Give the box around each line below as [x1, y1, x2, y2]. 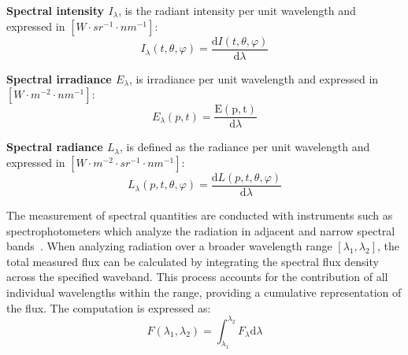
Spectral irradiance [6, 70, 112, 87]
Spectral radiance [6, 139, 103, 155]
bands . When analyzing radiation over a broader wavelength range [6, 238, 332, 254]
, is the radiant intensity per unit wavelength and [118, 2, 356, 18]
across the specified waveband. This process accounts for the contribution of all [6, 268, 388, 285]
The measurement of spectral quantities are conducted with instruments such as [6, 206, 393, 223]
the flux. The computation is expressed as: [6, 299, 211, 316]
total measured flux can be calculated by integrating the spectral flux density [6, 253, 379, 269]
